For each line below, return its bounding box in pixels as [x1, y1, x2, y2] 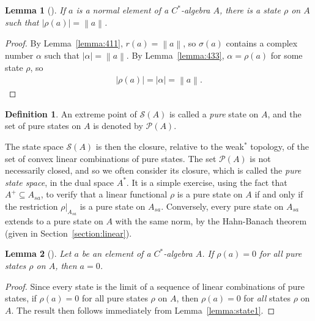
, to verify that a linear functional [40, 188, 168, 201]
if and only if [254, 188, 303, 201]
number [5, 49, 34, 62]
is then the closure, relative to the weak [95, 140, 244, 152]
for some [270, 49, 303, 62]
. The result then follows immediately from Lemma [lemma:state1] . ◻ [11, 303, 275, 316]
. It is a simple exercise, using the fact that [126, 175, 287, 188]
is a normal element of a [76, 4, 169, 16]
